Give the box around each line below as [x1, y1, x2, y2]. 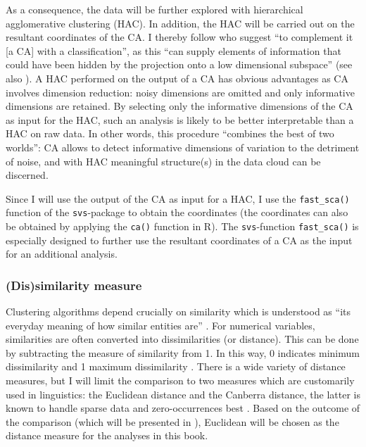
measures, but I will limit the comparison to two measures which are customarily [6, 373, 355, 388]
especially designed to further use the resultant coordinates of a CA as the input [6, 232, 353, 247]
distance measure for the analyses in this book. [6, 428, 208, 443]
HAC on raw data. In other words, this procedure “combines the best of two [6, 126, 334, 141]
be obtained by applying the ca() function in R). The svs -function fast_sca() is [6, 219, 359, 234]
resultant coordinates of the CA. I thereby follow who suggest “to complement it [6, 30, 353, 44]
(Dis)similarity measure [6, 276, 142, 294]
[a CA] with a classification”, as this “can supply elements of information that [6, 43, 341, 58]
